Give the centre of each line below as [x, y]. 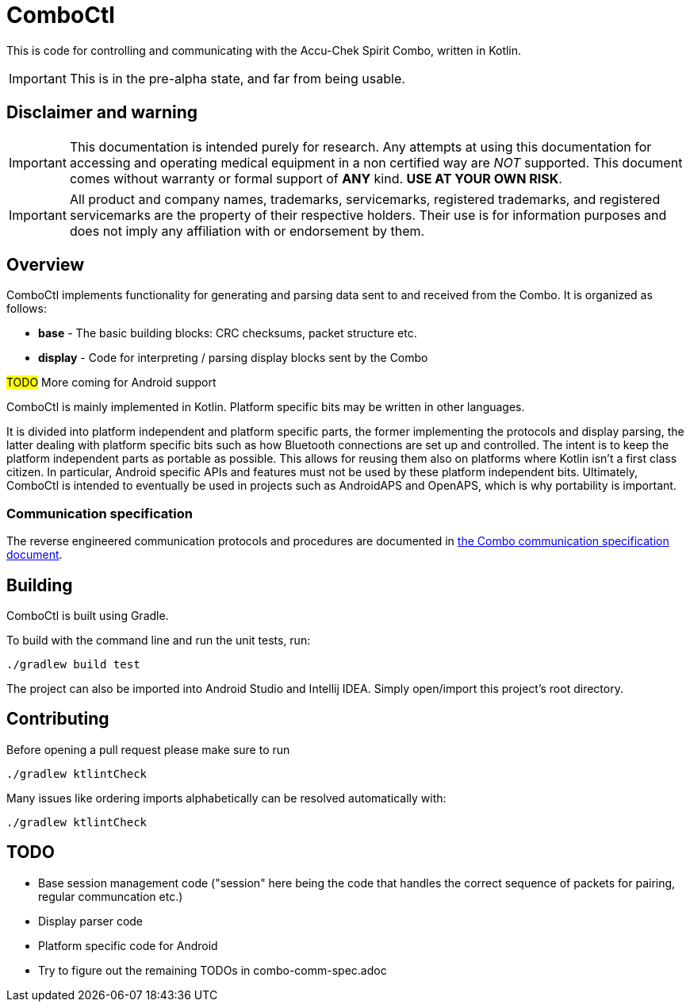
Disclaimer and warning [102, 113]
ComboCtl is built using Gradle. [88, 616]
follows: [27, 309]
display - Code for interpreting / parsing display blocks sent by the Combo [233, 358]
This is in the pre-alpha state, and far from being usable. [237, 78]
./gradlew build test [73, 665]
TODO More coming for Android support [111, 383]
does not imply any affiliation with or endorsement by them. [247, 231]
